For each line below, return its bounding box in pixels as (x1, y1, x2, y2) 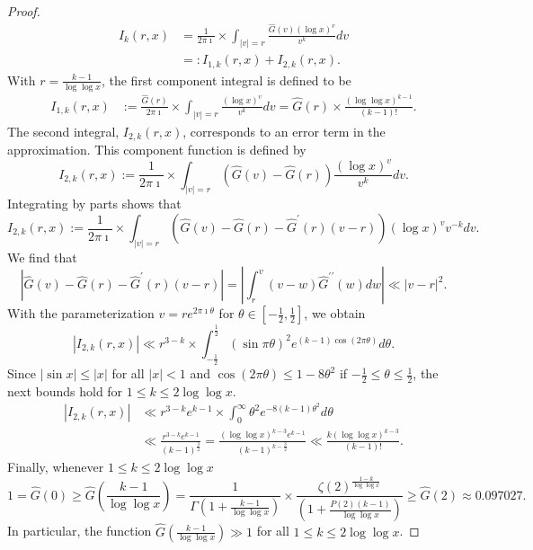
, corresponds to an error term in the (182, 121, 386, 140)
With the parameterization (7, 304, 155, 323)
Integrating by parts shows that (7, 194, 182, 213)
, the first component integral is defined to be (101, 70, 351, 89)
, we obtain (304, 304, 366, 323)
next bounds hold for (7, 381, 123, 400)
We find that (7, 247, 77, 266)
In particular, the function (7, 521, 152, 540)
